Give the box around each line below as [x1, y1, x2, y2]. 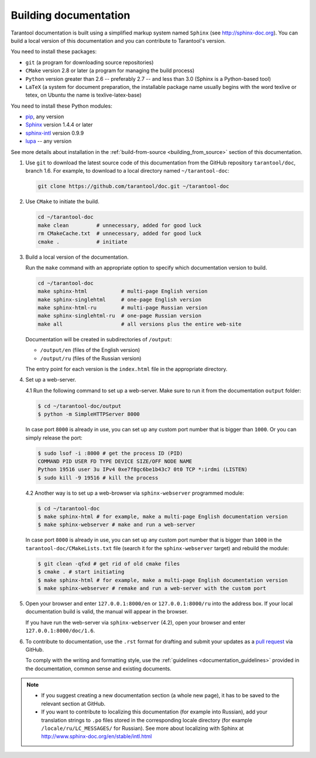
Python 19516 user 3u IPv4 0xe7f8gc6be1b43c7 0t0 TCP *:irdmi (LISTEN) [37, 466, 248, 473]
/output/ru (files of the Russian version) [40, 355, 142, 362]
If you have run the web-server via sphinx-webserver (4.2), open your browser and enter [25, 619, 246, 626]
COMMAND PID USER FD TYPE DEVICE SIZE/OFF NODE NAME [37, 458, 193, 465]
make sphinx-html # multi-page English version [37, 288, 208, 295]
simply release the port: [25, 434, 83, 441]
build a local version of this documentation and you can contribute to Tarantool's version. [11, 37, 226, 44]
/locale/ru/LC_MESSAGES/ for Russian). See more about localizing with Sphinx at [41, 725, 244, 732]
